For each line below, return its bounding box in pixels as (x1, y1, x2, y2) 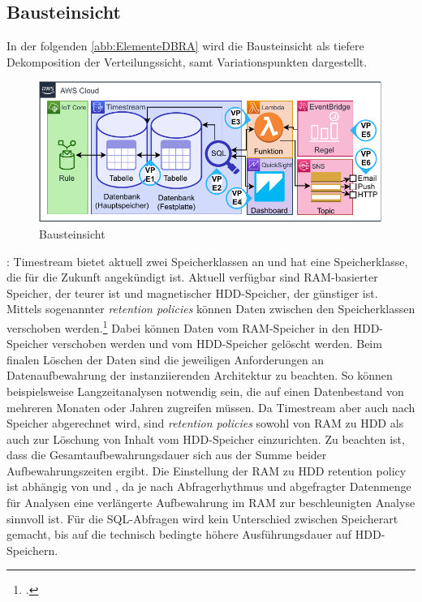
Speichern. (6, 541, 58, 558)
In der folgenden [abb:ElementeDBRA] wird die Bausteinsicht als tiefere (6, 37, 364, 54)
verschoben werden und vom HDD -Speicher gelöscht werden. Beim (52, 335, 382, 352)
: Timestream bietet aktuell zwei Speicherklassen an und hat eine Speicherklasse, (6, 252, 408, 269)
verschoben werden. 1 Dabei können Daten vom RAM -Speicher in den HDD (6, 316, 380, 336)
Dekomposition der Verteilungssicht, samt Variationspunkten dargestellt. (6, 53, 368, 70)
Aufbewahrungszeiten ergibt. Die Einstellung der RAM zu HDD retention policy (6, 462, 407, 479)
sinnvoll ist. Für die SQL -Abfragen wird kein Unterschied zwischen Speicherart (6, 510, 398, 527)
